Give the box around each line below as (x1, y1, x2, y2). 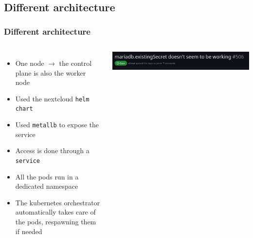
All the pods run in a (15, 171, 79, 181)
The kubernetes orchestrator (15, 197, 100, 207)
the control (59, 58, 92, 68)
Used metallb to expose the (15, 119, 99, 130)
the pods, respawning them (15, 216, 96, 226)
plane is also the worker (15, 67, 86, 78)
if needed (15, 226, 42, 236)
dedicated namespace (15, 181, 78, 191)
